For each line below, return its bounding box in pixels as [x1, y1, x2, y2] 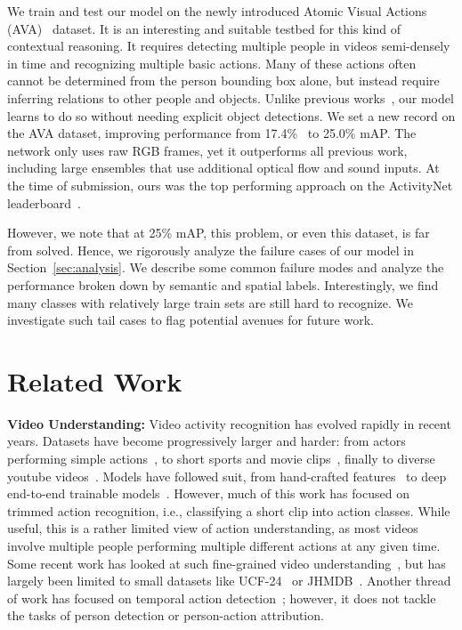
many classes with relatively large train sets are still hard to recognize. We [7, 293, 414, 311]
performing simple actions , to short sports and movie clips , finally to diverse [7, 449, 435, 467]
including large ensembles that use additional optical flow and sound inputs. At [7, 158, 440, 177]
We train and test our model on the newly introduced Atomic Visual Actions [7, 2, 427, 20]
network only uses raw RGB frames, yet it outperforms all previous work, [7, 141, 408, 159]
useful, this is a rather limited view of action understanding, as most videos [7, 519, 418, 537]
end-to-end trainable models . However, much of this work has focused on [7, 484, 409, 503]
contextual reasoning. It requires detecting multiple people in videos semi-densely [7, 36, 450, 55]
